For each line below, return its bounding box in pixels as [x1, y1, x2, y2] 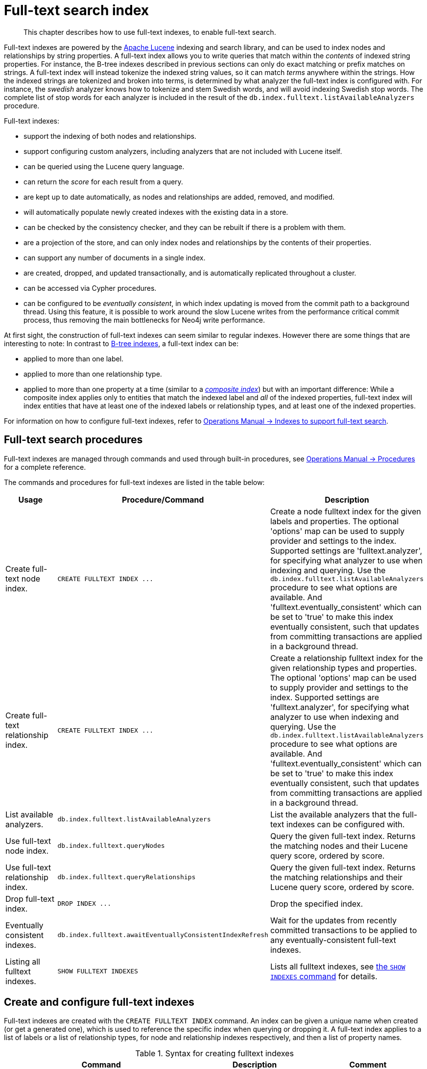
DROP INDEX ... [57, 900, 112, 908]
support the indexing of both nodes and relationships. [24, 131, 196, 140]
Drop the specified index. [270, 898, 363, 909]
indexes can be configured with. [286, 819, 405, 829]
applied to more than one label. [24, 354, 124, 363]
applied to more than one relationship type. [24, 369, 162, 378]
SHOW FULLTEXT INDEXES [57, 967, 138, 975]
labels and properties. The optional [270, 516, 399, 526]
